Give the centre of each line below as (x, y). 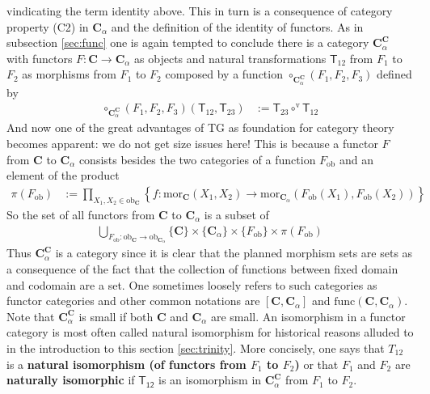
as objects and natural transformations (230, 58)
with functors (40, 58)
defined (394, 74)
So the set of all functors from (81, 214)
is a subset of (236, 214)
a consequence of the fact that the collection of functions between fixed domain (202, 269)
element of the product (63, 175)
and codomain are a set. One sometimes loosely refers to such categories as (192, 284)
